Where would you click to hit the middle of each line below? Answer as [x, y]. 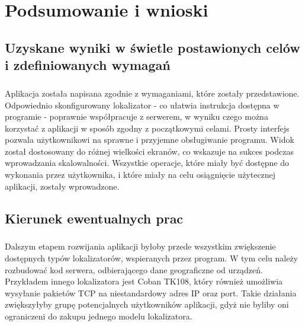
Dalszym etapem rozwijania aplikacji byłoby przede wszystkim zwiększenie [140, 246]
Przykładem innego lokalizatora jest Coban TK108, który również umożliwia [144, 281]
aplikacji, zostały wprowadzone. [62, 186]
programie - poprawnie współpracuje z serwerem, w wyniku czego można [137, 116]
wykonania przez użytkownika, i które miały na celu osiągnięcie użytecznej [140, 175]
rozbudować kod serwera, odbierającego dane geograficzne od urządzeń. [134, 269]
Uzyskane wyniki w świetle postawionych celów [152, 47]
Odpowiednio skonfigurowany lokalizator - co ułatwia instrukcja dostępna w [142, 105]
